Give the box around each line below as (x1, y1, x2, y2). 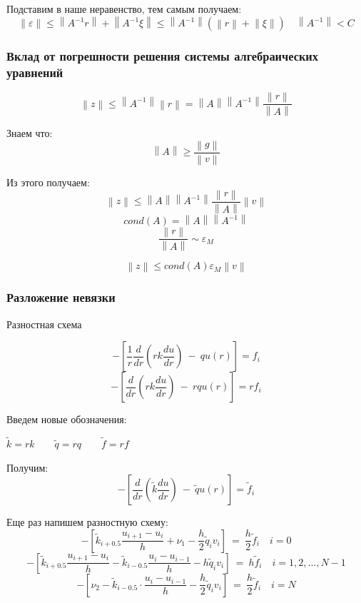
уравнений (6, 64, 63, 81)
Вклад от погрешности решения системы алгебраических (6, 47, 318, 65)
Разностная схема (6, 316, 82, 331)
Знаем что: (6, 126, 53, 141)
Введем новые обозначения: (6, 412, 127, 427)
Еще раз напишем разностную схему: (6, 515, 168, 529)
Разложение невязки (6, 288, 116, 306)
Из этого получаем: (6, 175, 90, 190)
